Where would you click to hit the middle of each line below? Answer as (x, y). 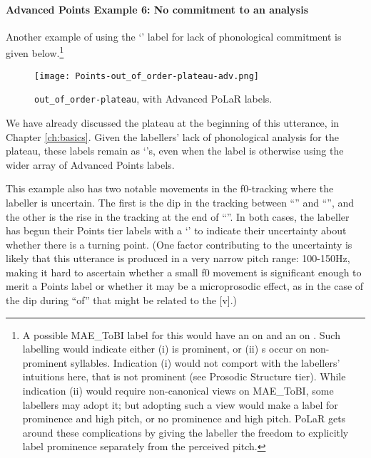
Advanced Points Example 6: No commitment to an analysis (157, 9)
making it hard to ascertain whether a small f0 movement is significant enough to (184, 272)
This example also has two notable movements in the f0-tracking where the (170, 188)
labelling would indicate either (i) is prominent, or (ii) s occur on (164, 349)
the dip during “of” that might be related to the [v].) (122, 300)
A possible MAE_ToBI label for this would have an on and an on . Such (181, 334)
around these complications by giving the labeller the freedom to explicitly (185, 432)
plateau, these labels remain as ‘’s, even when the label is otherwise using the (175, 151)
